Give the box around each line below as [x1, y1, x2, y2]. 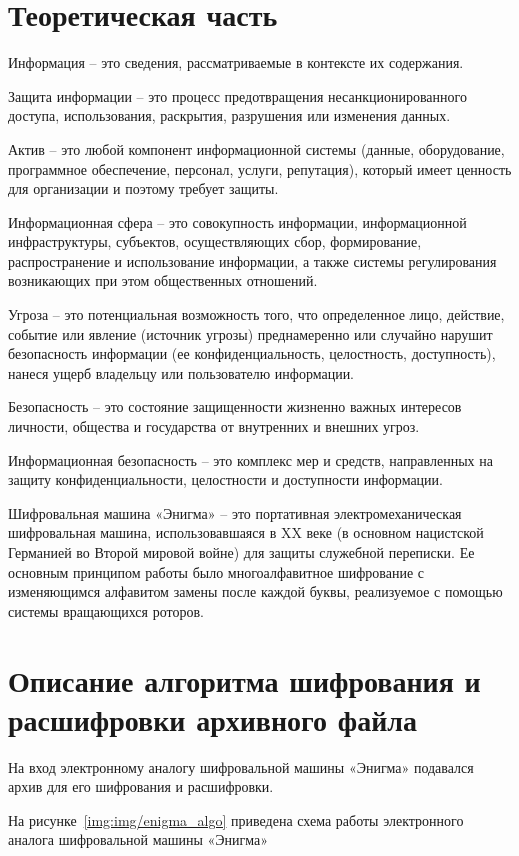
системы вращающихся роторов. [8, 600, 204, 621]
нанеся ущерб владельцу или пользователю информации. [8, 362, 355, 383]
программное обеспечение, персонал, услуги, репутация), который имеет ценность [8, 158, 512, 179]
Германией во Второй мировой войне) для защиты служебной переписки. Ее [8, 542, 475, 562]
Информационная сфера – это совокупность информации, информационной [8, 211, 467, 232]
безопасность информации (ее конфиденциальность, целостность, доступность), [8, 343, 496, 364]
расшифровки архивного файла [8, 698, 418, 739]
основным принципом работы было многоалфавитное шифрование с [8, 561, 424, 582]
